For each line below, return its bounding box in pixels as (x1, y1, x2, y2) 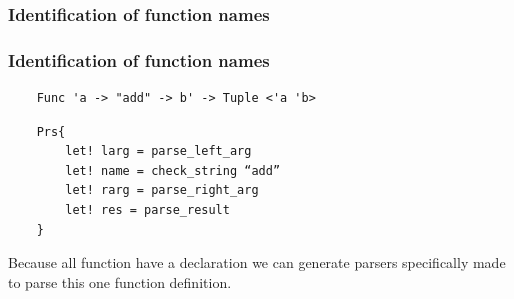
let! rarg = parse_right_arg (65, 183, 259, 198)
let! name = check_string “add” (65, 163, 281, 178)
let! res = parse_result (65, 203, 230, 218)
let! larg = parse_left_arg (65, 144, 252, 159)
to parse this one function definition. (8, 271, 232, 292)
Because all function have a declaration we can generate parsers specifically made (8, 252, 506, 273)
